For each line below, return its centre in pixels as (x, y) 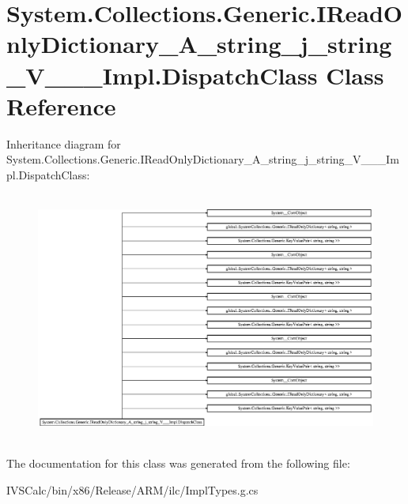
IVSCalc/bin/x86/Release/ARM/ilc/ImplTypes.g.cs (132, 489)
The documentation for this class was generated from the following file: (178, 463)
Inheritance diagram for (64, 143)
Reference (61, 105)
